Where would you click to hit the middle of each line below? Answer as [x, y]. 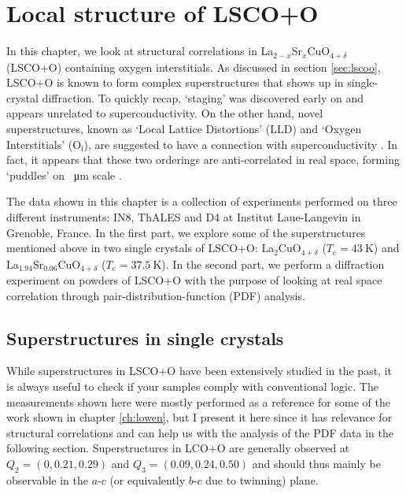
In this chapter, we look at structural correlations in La [140, 51]
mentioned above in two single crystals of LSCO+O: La [140, 248]
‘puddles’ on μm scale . [64, 175]
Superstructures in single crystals [145, 338]
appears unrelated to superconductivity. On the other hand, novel [165, 113]
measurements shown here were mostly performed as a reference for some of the [198, 401]
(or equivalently [148, 479]
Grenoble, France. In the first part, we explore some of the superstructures [186, 232]
